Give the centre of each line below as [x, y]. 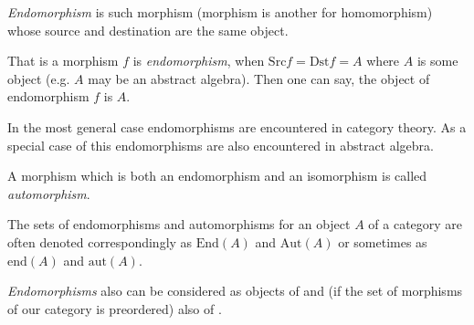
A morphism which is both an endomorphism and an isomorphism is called [217, 176]
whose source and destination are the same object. [148, 30]
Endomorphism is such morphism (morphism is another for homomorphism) [220, 12]
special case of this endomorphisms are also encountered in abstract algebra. [221, 145]
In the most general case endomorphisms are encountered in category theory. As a [237, 126]
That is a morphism [63, 61]
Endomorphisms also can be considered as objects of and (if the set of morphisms [235, 291]
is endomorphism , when [199, 61]
